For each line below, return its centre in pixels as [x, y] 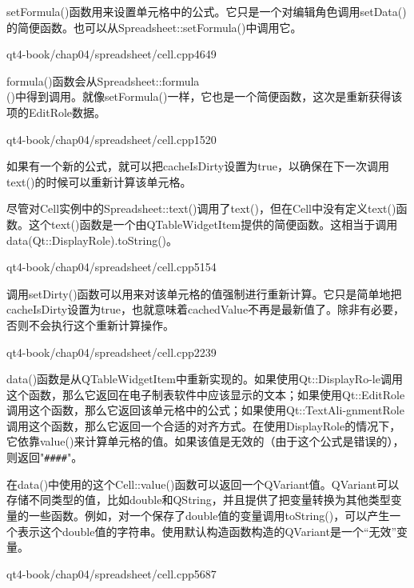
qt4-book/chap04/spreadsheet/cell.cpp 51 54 [111, 267]
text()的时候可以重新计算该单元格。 [99, 181]
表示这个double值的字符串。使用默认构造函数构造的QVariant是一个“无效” [207, 531]
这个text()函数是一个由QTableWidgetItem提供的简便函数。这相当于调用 [213, 224]
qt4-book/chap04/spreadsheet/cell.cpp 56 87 [111, 573]
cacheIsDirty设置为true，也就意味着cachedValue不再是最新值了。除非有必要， [206, 309]
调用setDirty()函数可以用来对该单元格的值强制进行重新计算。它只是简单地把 [204, 293]
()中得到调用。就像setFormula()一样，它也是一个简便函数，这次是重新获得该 [205, 96]
